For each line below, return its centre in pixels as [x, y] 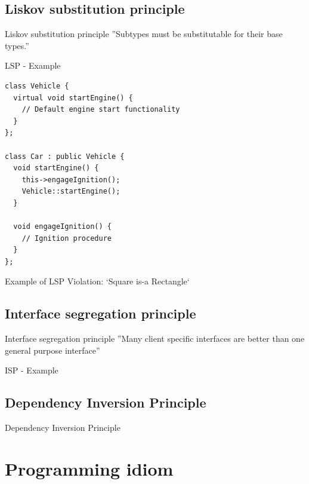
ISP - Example [32, 370]
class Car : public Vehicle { [65, 156]
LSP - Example [33, 65]
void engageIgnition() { [62, 227]
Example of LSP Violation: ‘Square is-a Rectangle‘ [97, 281]
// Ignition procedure [67, 238]
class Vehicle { [37, 86]
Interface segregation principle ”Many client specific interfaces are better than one [155, 339]
